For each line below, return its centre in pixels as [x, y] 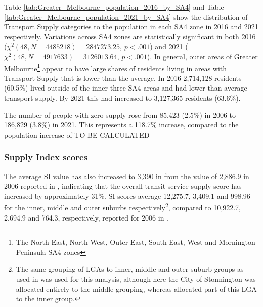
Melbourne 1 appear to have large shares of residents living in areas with [116, 67]
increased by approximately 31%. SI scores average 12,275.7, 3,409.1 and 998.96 [127, 195]
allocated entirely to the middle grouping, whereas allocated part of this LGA [136, 289]
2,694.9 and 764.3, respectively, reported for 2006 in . [86, 217]
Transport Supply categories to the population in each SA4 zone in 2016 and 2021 [131, 27]
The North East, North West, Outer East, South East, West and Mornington [136, 242]
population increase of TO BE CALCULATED [77, 134]
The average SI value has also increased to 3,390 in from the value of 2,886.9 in [127, 176]
